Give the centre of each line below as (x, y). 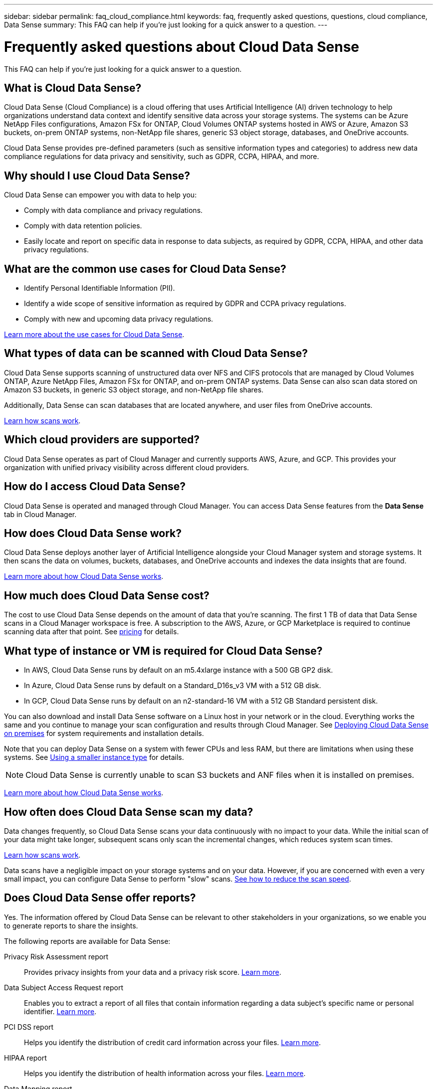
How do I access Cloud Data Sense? (95, 487)
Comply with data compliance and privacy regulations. (113, 210)
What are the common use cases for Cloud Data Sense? (145, 269)
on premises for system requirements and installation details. (104, 733)
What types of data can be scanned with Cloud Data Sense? (156, 354)
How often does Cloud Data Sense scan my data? (129, 812)
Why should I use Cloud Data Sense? (97, 176)
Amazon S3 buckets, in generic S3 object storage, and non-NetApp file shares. (134, 389)
